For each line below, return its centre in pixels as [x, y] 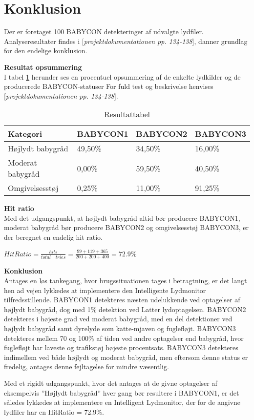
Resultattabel [127, 114]
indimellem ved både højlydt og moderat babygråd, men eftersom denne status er [126, 357]
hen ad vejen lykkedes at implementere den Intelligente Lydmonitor [105, 290]
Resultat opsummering [43, 67]
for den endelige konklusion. [46, 51]
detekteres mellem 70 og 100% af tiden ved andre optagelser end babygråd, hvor [124, 338]
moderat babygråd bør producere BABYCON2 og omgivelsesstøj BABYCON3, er [126, 227]
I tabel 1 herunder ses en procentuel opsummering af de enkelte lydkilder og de [122, 76]
